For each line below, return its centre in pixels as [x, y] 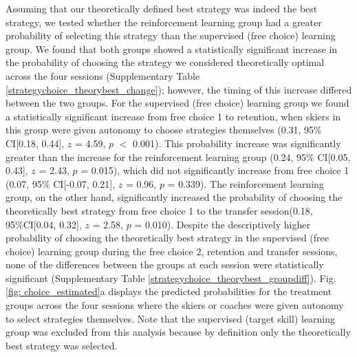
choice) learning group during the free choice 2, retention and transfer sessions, [172, 251]
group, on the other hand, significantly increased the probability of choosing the [174, 197]
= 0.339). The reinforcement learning [246, 183]
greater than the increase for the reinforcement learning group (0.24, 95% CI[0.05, [178, 156]
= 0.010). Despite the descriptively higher [222, 224]
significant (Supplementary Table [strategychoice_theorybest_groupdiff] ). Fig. [171, 278]
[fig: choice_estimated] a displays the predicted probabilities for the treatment [169, 291]
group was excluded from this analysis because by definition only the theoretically [178, 332]
